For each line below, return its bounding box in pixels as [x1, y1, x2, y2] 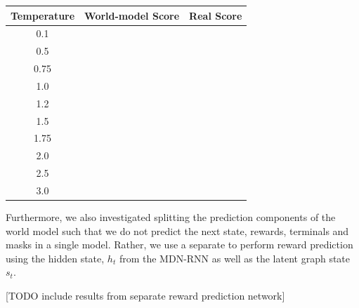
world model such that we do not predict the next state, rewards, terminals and [6, 223, 349, 238]
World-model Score [84, 8, 180, 22]
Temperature [11, 8, 75, 22]
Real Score [189, 8, 242, 22]
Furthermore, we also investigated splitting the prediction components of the [6, 210, 336, 225]
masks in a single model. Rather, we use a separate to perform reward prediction [6, 237, 353, 252]
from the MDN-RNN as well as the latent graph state [119, 250, 351, 265]
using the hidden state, [6, 250, 105, 265]
